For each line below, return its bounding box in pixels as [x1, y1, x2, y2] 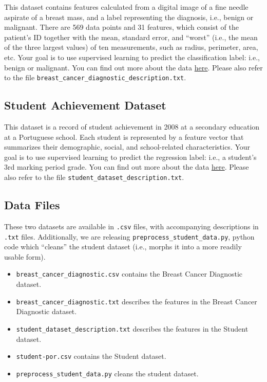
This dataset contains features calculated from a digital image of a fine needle [4, 2, 249, 12]
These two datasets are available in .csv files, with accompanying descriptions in [4, 221, 259, 231]
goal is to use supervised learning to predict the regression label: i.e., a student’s [4, 151, 257, 162]
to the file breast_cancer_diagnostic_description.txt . [4, 72, 186, 83]
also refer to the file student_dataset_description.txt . [4, 171, 184, 182]
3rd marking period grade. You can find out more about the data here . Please [4, 161, 249, 172]
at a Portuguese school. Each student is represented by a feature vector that [4, 131, 244, 142]
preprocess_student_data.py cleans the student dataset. [16, 368, 199, 378]
